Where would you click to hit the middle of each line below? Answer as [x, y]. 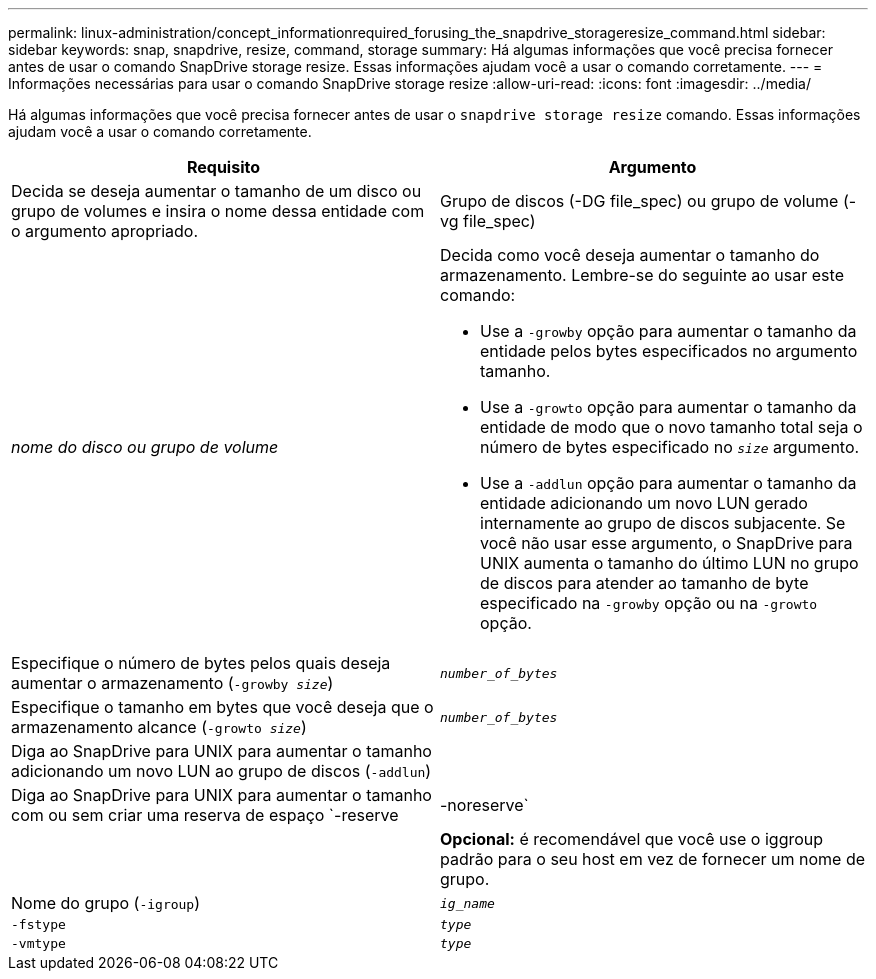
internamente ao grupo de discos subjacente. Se [663, 523]
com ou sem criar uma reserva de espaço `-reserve [205, 815]
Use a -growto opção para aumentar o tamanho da [668, 407]
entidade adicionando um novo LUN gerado [644, 503]
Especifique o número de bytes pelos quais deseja [201, 663]
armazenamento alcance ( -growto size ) [159, 727]
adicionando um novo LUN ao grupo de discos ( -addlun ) [221, 771]
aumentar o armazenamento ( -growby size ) [172, 683]
